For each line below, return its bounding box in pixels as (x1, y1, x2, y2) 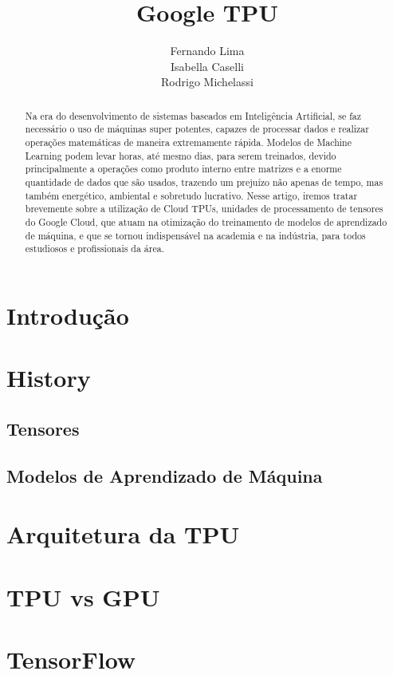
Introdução (6, 298, 129, 331)
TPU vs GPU (6, 580, 160, 613)
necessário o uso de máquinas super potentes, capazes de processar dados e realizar (25, 122, 369, 136)
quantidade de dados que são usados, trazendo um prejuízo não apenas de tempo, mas (25, 175, 383, 188)
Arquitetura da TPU (6, 518, 240, 551)
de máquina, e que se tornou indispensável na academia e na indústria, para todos (25, 228, 366, 242)
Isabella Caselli (171, 57, 244, 74)
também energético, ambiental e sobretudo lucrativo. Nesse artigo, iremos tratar (25, 188, 358, 202)
